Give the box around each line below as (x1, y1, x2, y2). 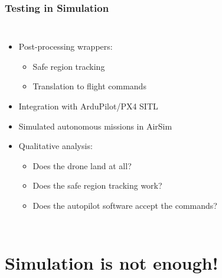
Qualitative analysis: (18, 140, 93, 152)
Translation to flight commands (32, 80, 146, 92)
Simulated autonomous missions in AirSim (18, 119, 172, 132)
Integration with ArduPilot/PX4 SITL (18, 100, 158, 112)
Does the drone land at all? (32, 159, 132, 172)
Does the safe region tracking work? (32, 179, 162, 192)
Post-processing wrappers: (18, 40, 113, 53)
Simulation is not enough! (5, 250, 218, 274)
